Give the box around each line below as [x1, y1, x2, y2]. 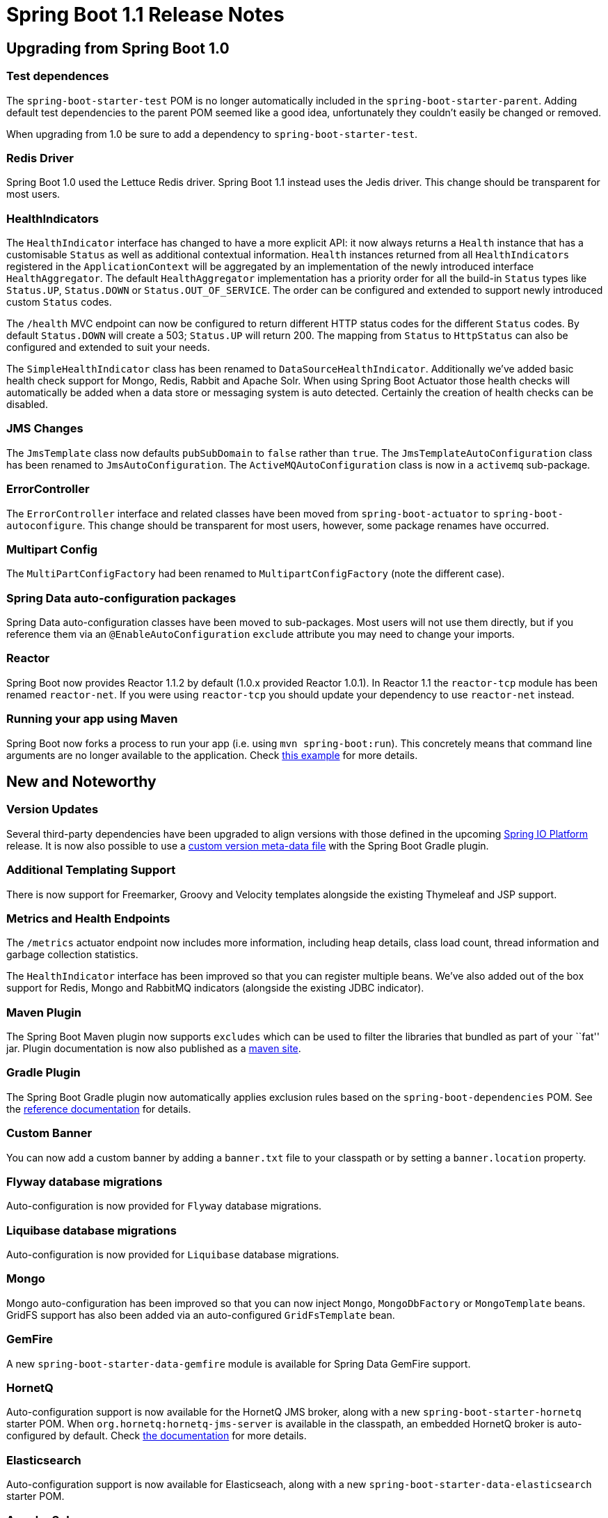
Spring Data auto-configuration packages [6, 590, 237, 605]
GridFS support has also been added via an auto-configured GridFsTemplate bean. [6, 1308, 395, 1321]
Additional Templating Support [6, 863, 176, 877]
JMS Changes [6, 421, 83, 436]
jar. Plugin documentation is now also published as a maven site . [6, 1042, 301, 1055]
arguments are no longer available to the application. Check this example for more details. [6, 749, 418, 761]
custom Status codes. [6, 296, 112, 308]
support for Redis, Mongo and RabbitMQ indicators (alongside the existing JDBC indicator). [6, 982, 424, 994]
